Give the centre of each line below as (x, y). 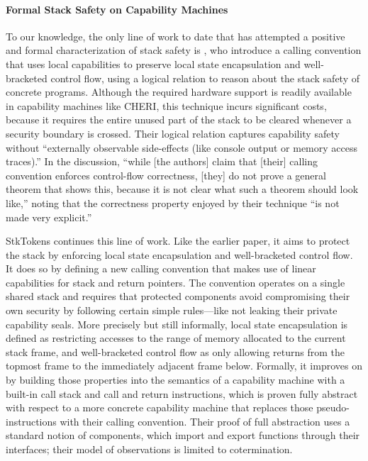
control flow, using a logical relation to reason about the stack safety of (205, 78)
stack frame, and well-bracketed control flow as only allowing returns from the (175, 351)
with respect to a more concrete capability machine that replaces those (160, 407)
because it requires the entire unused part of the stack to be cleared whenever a (179, 120)
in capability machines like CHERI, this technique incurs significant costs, (166, 105)
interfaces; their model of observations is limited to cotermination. (149, 449)
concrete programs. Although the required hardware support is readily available (179, 92)
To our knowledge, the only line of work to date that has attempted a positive (175, 36)
